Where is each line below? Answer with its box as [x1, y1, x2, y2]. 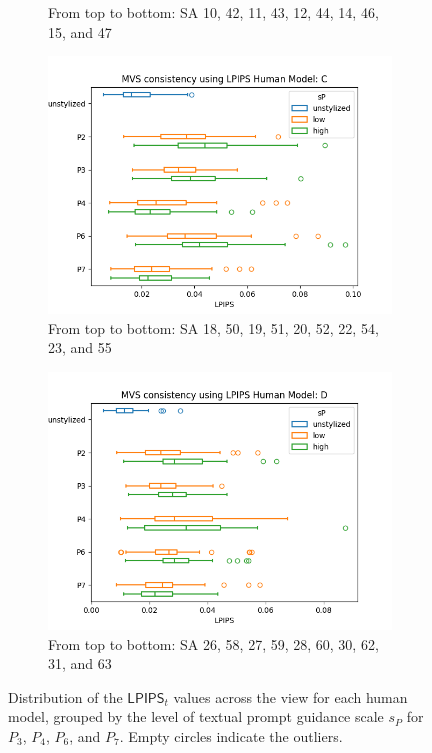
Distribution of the [8, 686, 123, 707]
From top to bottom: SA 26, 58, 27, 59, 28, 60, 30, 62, [48, 633, 379, 654]
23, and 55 [48, 337, 112, 358]
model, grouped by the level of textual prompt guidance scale [8, 706, 384, 727]
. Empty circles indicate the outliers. [119, 725, 343, 746]
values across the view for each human [173, 686, 408, 707]
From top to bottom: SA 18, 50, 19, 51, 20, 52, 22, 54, [48, 317, 379, 338]
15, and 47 [48, 21, 112, 42]
